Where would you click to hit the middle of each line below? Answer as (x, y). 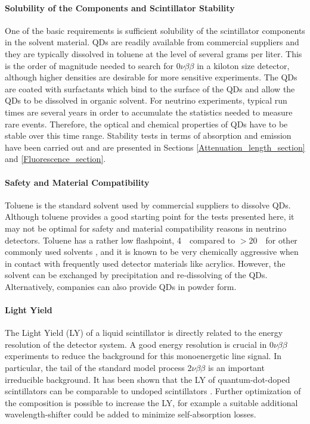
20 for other (273, 240)
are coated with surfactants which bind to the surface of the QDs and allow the (150, 88)
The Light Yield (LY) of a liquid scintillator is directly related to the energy (144, 333)
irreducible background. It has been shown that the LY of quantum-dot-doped (148, 379)
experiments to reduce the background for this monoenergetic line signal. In (143, 356)
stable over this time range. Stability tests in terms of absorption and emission (148, 135)
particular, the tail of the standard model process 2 (98, 368)
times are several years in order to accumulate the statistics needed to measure (149, 112)
